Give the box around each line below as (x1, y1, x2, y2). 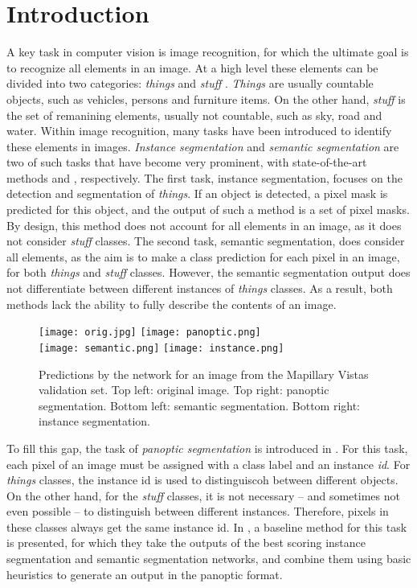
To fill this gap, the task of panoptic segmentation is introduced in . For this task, (6, 439, 408, 456)
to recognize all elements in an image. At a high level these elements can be (6, 59, 378, 76)
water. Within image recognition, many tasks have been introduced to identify (6, 122, 392, 139)
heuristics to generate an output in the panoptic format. (6, 565, 283, 582)
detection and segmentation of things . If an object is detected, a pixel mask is (6, 185, 388, 202)
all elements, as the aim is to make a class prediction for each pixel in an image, (6, 248, 400, 265)
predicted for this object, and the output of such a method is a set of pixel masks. (6, 201, 410, 218)
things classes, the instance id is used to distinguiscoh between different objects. (6, 471, 399, 488)
